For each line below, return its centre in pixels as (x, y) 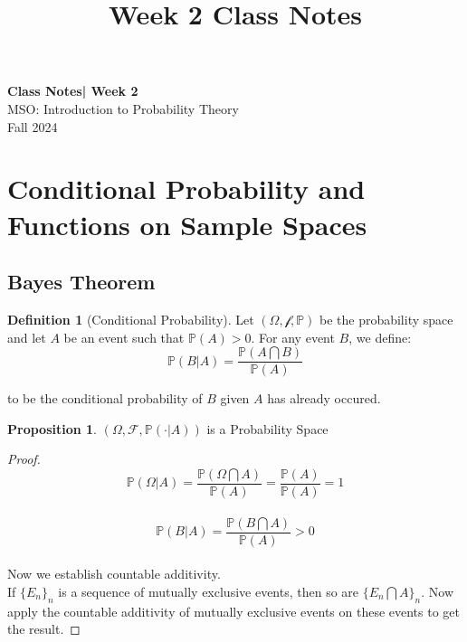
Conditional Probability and (186, 189)
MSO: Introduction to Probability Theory (123, 108)
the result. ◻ (44, 629)
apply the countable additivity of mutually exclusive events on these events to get (234, 611)
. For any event (293, 337)
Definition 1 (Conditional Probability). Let (131, 319)
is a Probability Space (267, 428)
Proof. (24, 459)
